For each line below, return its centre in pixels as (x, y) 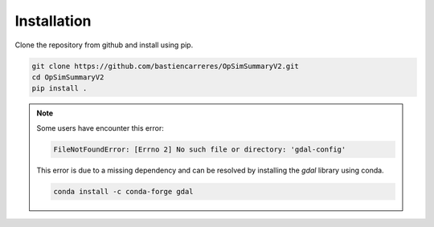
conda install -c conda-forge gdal (123, 191)
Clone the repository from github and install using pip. (104, 45)
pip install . (59, 89)
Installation (53, 21)
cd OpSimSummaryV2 (68, 77)
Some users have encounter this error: (100, 128)
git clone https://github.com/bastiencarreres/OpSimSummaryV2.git (165, 66)
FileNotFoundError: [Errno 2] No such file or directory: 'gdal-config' (200, 149)
